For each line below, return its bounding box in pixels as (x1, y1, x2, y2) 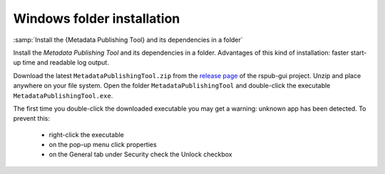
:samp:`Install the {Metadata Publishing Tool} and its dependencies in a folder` (13, 36, 243, 44)
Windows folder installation (13, 11, 180, 26)
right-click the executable (48, 130, 125, 138)
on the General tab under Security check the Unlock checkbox (48, 150, 232, 159)
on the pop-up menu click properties (48, 141, 157, 149)
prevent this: (13, 114, 50, 123)
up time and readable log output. (13, 58, 110, 67)
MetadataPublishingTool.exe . (13, 91, 113, 99)
